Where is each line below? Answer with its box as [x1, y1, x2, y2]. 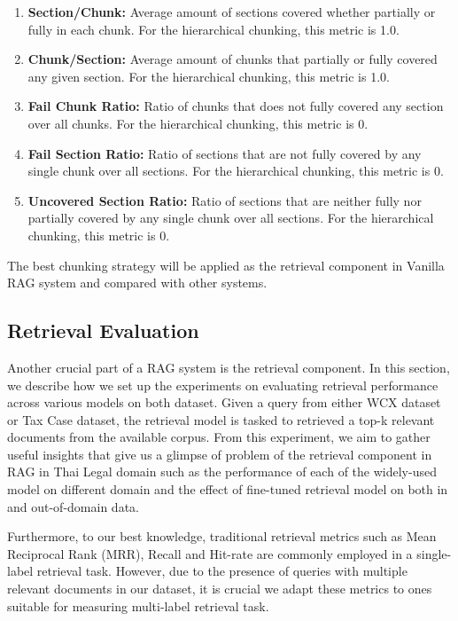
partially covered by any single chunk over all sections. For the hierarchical [27, 208, 434, 227]
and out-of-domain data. [7, 497, 139, 515]
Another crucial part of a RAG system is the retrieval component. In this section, [7, 358, 450, 376]
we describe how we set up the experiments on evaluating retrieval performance [7, 375, 439, 394]
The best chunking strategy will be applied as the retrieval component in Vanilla [7, 255, 445, 274]
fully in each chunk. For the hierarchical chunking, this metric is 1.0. [27, 20, 400, 38]
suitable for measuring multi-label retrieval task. [7, 596, 269, 615]
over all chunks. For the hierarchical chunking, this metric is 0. [27, 114, 369, 132]
